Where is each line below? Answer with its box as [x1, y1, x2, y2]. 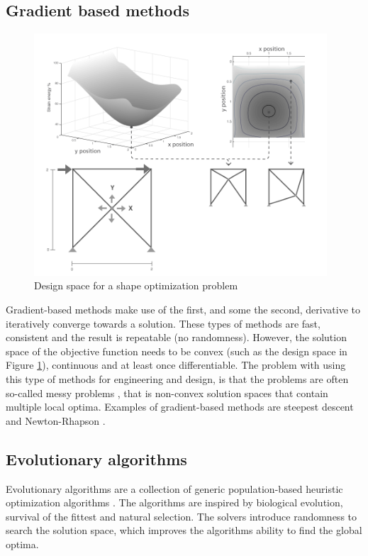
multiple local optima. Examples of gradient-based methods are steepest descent [6, 399, 354, 414]
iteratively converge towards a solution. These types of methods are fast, [6, 316, 320, 330]
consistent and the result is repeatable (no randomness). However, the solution [6, 330, 347, 345]
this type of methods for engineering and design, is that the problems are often [6, 371, 349, 386]
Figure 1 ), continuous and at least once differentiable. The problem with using [6, 357, 346, 372]
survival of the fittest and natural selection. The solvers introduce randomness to [6, 508, 357, 523]
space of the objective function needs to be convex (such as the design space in [6, 343, 347, 358]
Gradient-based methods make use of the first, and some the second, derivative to [6, 302, 360, 317]
